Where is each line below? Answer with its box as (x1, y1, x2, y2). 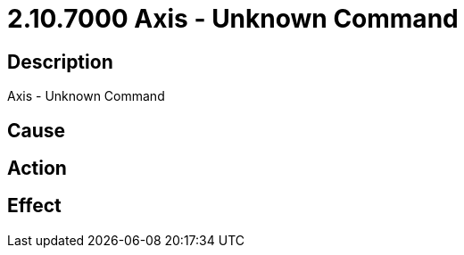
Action (7, 157, 67, 180)
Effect (7, 194, 62, 218)
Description (7, 50, 113, 73)
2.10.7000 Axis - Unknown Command (7, 4, 459, 34)
